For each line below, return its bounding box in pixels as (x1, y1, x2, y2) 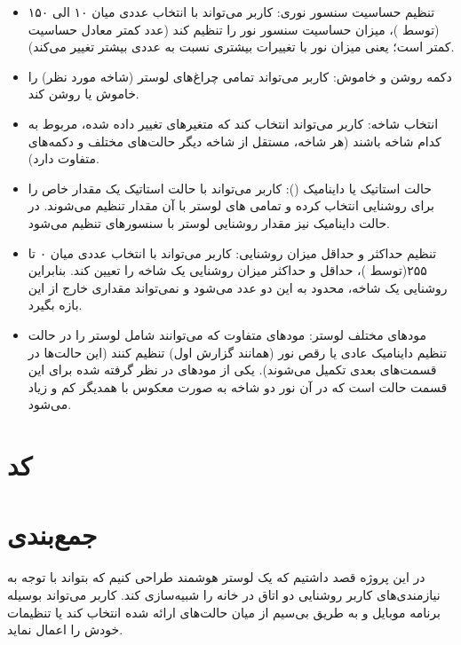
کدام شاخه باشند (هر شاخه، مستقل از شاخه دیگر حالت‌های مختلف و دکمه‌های (28, 131, 441, 150)
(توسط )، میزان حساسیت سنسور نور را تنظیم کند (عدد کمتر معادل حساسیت (28, 20, 440, 38)
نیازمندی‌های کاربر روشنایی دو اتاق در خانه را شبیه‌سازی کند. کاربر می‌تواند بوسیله (7, 585, 441, 603)
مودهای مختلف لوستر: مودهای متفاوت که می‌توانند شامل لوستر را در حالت (28, 325, 426, 343)
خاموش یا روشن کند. (28, 84, 139, 103)
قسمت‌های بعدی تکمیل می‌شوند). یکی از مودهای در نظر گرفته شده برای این (28, 360, 437, 379)
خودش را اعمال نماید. (7, 620, 123, 639)
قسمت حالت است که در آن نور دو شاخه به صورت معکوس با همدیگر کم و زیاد (28, 377, 448, 396)
